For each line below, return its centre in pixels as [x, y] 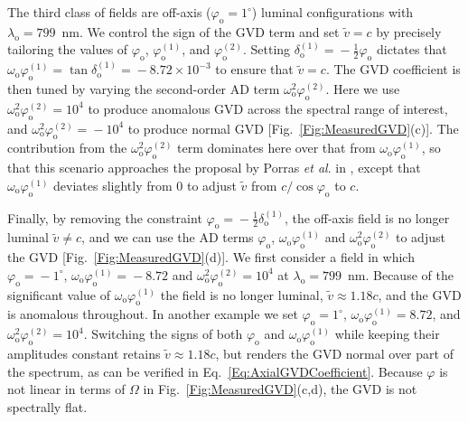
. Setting [267, 49]
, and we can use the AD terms [168, 237]
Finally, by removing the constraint [105, 217]
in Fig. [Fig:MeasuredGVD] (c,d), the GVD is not [280, 389]
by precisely [409, 31]
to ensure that [254, 69]
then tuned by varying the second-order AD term [144, 88]
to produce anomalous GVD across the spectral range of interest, [268, 108]
